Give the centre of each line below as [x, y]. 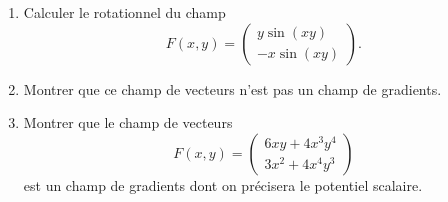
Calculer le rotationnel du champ [124, 12]
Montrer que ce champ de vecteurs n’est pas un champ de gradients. [232, 88]
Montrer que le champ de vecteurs [128, 122]
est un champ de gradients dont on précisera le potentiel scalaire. [223, 184]
